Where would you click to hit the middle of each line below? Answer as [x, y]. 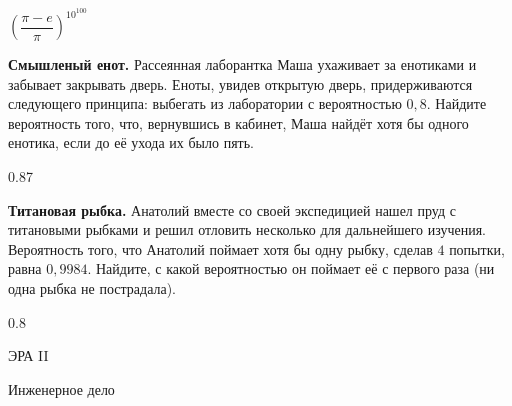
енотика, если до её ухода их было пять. [131, 142]
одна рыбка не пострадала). [92, 288]
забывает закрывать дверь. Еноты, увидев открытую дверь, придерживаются [240, 83]
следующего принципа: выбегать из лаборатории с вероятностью [205, 103]
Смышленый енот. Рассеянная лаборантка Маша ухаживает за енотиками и [242, 64]
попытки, [477, 248]
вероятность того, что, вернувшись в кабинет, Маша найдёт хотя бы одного [238, 122]
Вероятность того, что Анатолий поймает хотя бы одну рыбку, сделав [220, 248]
